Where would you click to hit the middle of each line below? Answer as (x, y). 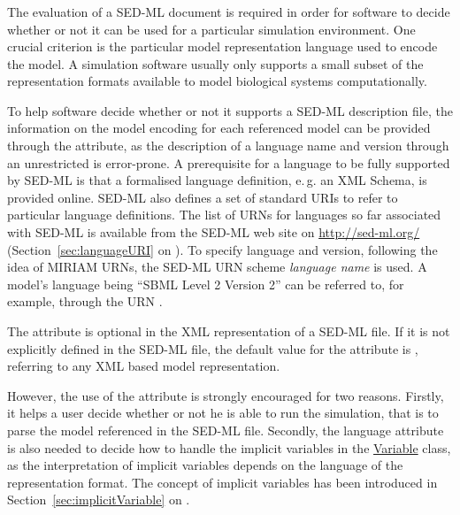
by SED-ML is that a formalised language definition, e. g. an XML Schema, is (217, 180)
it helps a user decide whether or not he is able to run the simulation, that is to (223, 413)
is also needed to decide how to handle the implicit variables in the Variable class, (229, 447)
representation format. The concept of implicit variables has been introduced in (222, 482)
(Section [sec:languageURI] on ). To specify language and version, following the (222, 249)
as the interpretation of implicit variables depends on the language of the (205, 465)
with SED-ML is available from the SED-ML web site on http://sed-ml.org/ (214, 232)
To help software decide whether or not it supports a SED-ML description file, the (230, 110)
